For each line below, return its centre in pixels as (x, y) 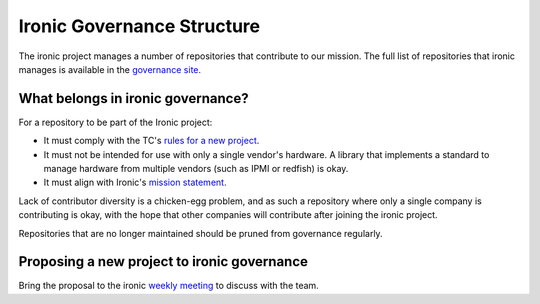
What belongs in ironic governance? (133, 98)
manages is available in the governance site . (110, 69)
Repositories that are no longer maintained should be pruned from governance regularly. (201, 233)
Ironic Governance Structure (139, 26)
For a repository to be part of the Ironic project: (115, 122)
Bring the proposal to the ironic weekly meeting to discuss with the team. (168, 286)
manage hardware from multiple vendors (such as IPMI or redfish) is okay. (196, 169)
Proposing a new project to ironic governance (163, 261)
